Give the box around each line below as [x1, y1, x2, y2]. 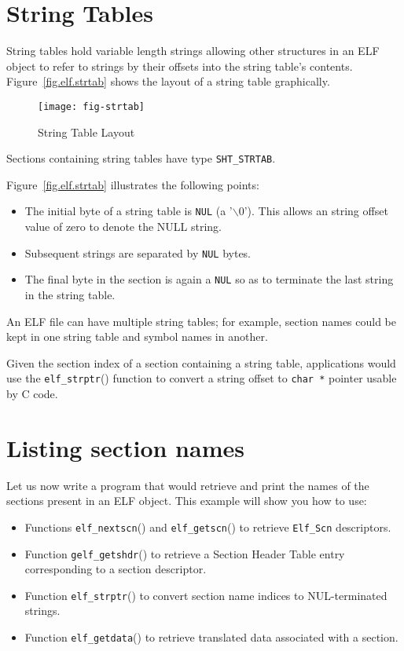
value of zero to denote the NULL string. [24, 218, 222, 235]
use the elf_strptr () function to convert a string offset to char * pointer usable [6, 370, 397, 386]
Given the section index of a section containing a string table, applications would [6, 354, 396, 371]
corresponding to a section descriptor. [24, 561, 207, 577]
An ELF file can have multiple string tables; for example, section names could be [6, 313, 397, 329]
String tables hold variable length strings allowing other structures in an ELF [6, 42, 380, 59]
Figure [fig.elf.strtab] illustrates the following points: [6, 176, 259, 192]
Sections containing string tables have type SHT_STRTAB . [6, 150, 276, 166]
